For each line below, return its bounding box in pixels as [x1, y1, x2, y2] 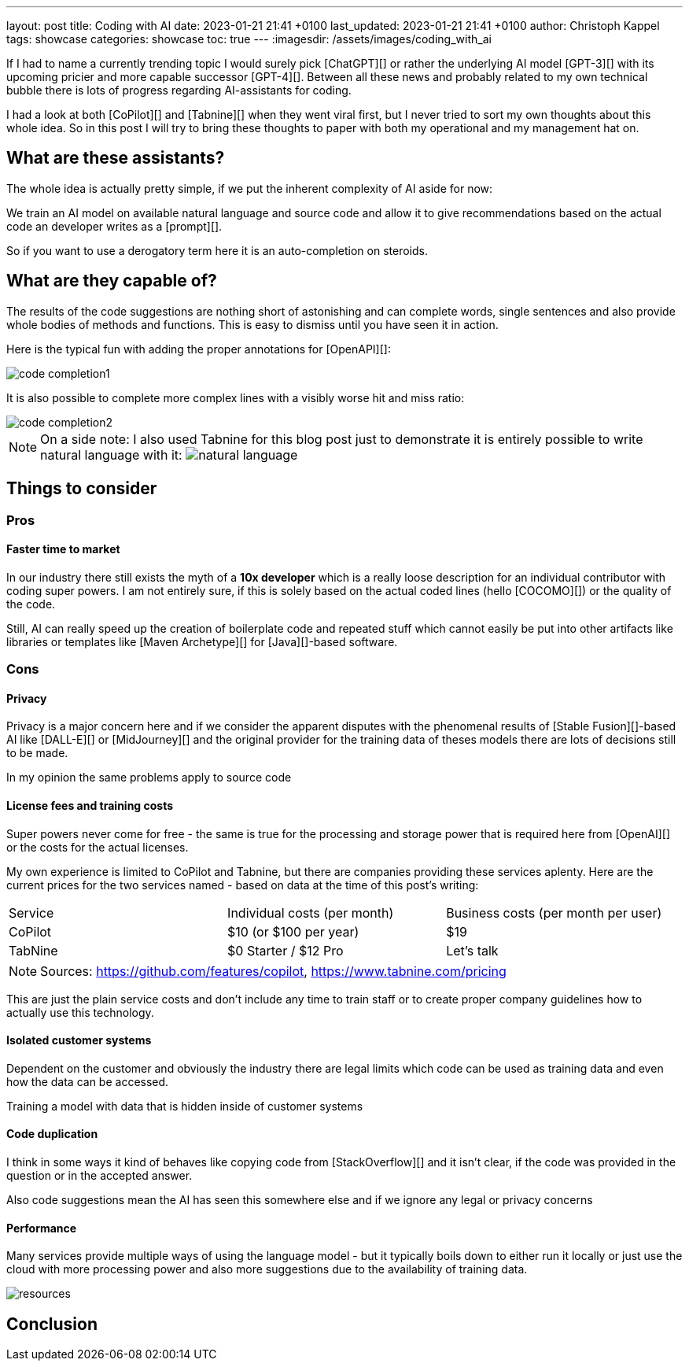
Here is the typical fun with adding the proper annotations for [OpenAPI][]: [6, 342, 391, 356]
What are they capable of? [6, 271, 217, 291]
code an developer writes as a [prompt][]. [6, 219, 223, 233]
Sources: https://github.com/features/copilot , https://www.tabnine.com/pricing [40, 962, 507, 979]
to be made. [6, 746, 68, 760]
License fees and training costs [6, 798, 174, 812]
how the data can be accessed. [6, 1074, 169, 1088]
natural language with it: [40, 446, 182, 463]
